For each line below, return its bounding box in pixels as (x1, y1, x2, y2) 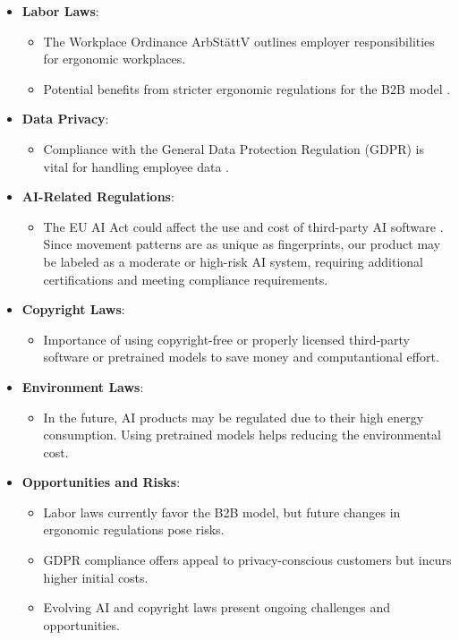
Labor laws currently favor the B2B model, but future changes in (43, 502, 401, 521)
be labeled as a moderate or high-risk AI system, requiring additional (43, 252, 424, 270)
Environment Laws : (21, 377, 144, 396)
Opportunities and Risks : (21, 473, 181, 491)
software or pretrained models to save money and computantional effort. (43, 347, 439, 366)
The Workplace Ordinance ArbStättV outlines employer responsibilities (43, 31, 435, 50)
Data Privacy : (21, 109, 109, 128)
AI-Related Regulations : (21, 187, 174, 206)
